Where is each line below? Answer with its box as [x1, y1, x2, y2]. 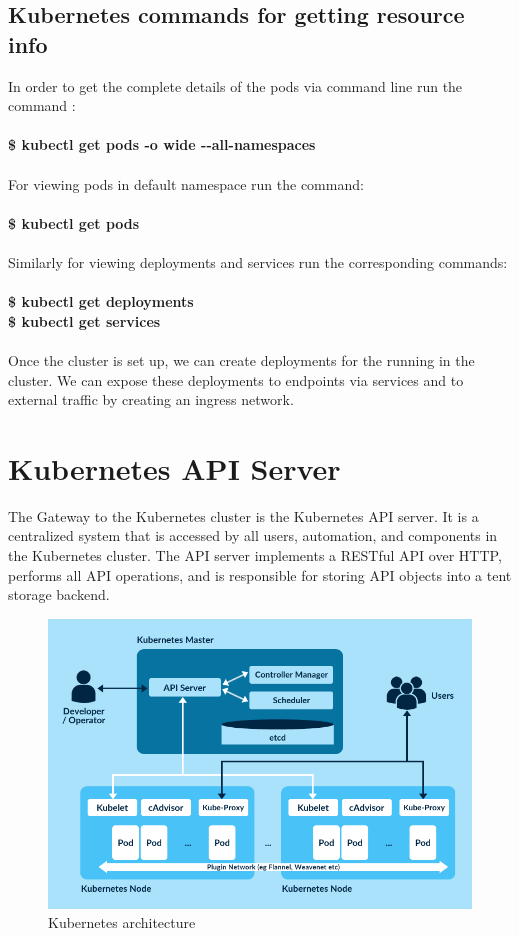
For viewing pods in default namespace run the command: [8, 173, 364, 194]
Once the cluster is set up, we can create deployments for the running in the [8, 349, 475, 370]
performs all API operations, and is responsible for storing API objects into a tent [8, 564, 512, 585]
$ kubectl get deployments [8, 291, 194, 312]
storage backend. [8, 584, 110, 605]
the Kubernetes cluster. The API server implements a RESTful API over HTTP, [8, 545, 502, 565]
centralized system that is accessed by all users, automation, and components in [8, 525, 498, 546]
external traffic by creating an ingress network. [8, 389, 294, 410]
